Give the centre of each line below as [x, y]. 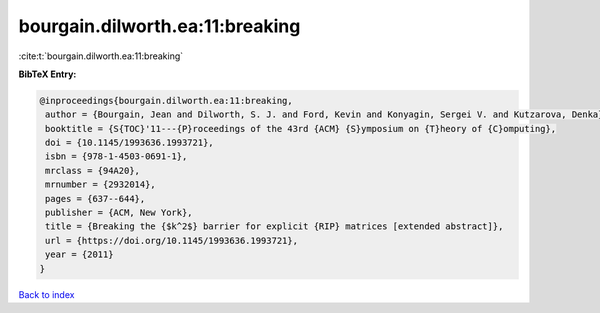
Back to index [46, 294]
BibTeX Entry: [47, 74]
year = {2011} [79, 254]
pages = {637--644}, [95, 198]
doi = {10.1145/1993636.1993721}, [129, 143]
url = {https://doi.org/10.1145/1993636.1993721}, [172, 240]
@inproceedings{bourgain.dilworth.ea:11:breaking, [166, 100]
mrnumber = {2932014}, [101, 184]
